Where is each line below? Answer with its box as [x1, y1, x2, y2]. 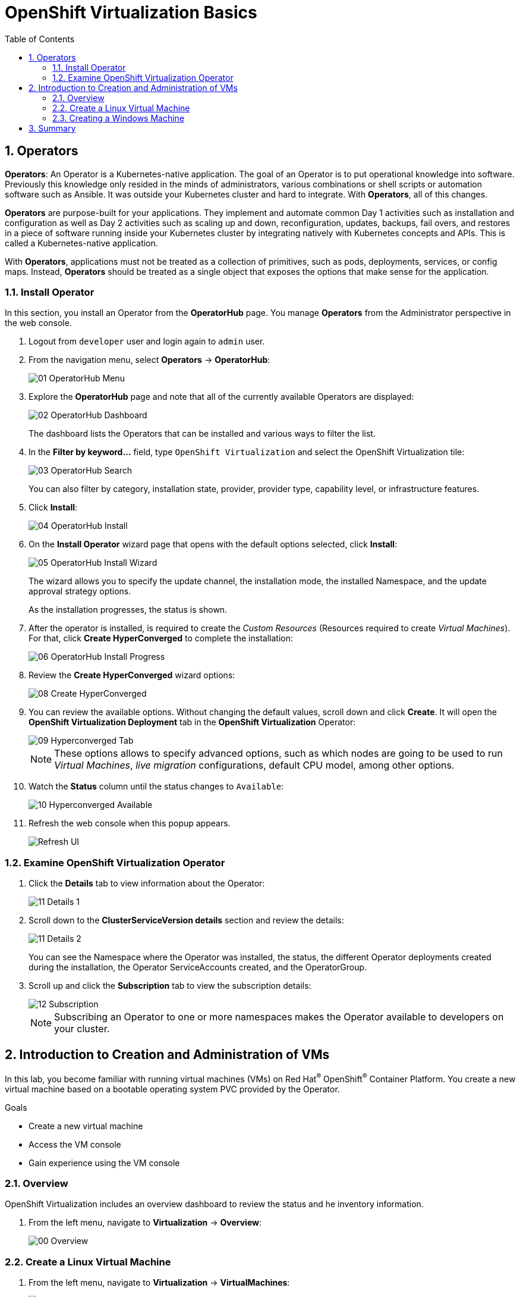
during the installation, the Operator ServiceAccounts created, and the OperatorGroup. [29, 962, 367, 973]
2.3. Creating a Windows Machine [52, 112, 185, 123]
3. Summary [29, 123, 76, 133]
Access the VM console [29, 1139, 121, 1149]
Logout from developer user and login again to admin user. [29, 336, 265, 347]
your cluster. [54, 1023, 110, 1035]
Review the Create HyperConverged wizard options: [29, 670, 235, 681]
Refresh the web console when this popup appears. [29, 818, 231, 829]
